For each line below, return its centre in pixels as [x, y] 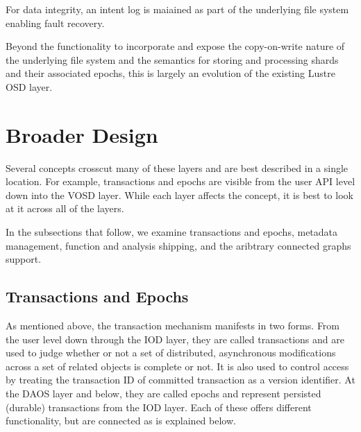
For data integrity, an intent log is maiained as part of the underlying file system [177, 9]
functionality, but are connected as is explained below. [121, 421]
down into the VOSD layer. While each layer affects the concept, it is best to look [179, 195]
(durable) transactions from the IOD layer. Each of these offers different [159, 407]
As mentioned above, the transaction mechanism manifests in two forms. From [173, 326]
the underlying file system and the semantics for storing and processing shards [172, 59]
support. [24, 259]
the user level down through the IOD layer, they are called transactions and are [175, 339]
